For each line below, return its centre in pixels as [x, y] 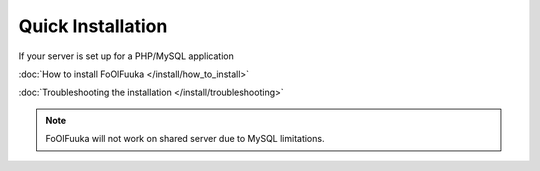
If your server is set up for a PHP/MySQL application [126, 56]
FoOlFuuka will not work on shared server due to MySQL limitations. [185, 139]
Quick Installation [93, 26]
